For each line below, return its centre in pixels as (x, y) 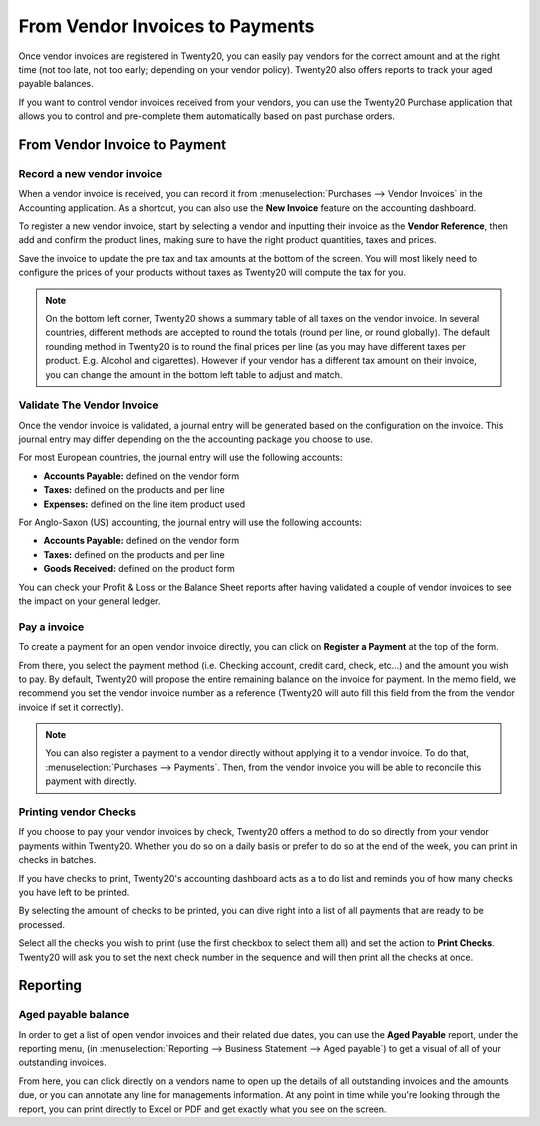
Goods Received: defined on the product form (139, 569)
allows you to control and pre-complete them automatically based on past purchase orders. (206, 116)
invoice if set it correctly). (71, 707)
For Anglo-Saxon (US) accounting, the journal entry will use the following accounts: (190, 522)
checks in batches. (57, 860)
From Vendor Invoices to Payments (166, 26)
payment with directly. (91, 781)
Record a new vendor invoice (90, 173)
